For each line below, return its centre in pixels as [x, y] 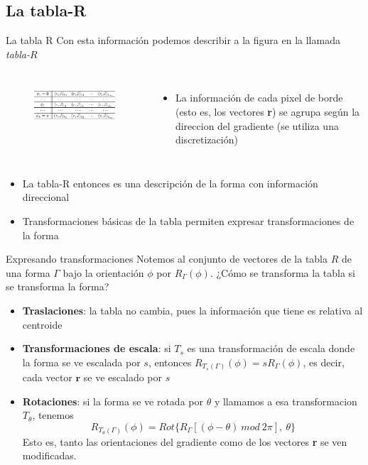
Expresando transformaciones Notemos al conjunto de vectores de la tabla [167, 259]
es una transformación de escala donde [271, 348]
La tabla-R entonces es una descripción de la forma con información [170, 183]
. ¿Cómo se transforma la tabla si [282, 272]
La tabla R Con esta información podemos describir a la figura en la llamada [173, 40]
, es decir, [324, 362]
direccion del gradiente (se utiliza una [257, 125]
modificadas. [49, 455]
